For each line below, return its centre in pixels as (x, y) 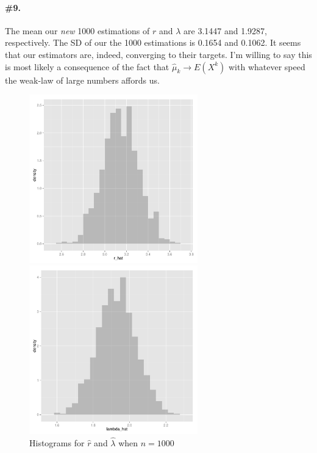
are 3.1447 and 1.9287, (225, 30)
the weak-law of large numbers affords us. (82, 80)
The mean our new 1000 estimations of (77, 30)
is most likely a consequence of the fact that (87, 66)
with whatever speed (267, 66)
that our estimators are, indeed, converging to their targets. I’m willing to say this (158, 54)
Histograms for (57, 442)
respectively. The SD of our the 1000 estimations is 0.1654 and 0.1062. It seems (153, 42)
